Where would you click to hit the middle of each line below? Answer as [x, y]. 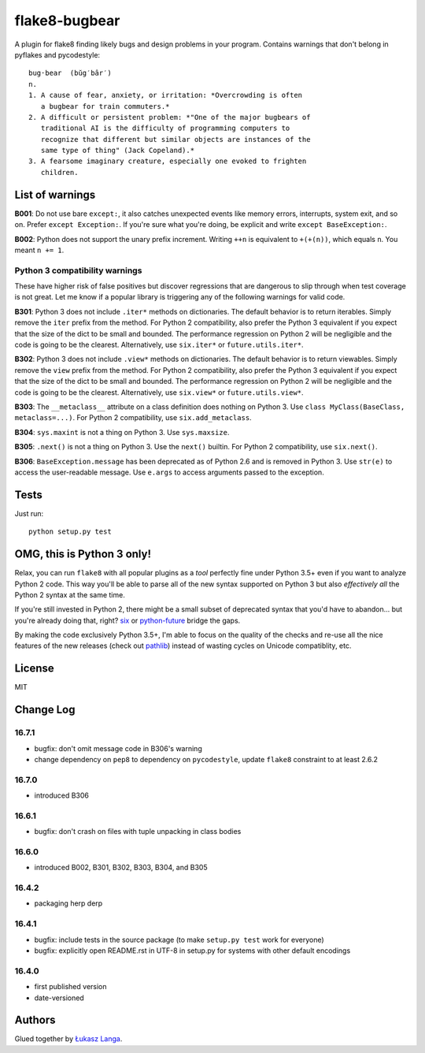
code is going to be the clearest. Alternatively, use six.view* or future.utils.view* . [159, 392]
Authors [35, 1020]
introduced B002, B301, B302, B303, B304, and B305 [121, 868]
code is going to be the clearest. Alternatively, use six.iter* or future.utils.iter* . [159, 345]
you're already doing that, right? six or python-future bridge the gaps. [128, 620]
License [34, 669]
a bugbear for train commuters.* [105, 106]
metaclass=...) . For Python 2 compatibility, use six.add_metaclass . [133, 418]
